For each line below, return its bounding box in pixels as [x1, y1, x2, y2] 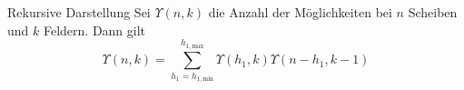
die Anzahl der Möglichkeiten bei [208, 3, 392, 21]
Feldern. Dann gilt [43, 20, 146, 39]
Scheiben [408, 3, 458, 21]
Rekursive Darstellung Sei [7, 3, 151, 21]
